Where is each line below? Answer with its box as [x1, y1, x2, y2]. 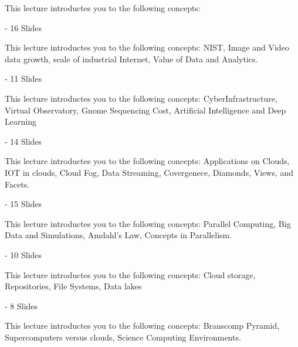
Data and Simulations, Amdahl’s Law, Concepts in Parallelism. [5, 229, 232, 241]
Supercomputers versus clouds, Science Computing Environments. [5, 331, 241, 343]
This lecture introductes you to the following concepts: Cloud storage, [5, 268, 256, 281]
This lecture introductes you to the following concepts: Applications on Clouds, [5, 155, 290, 167]
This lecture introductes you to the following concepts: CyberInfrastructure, [5, 92, 277, 104]
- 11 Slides [5, 72, 42, 85]
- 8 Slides [5, 299, 38, 312]
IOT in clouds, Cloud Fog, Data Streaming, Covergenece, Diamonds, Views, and [5, 166, 294, 178]
